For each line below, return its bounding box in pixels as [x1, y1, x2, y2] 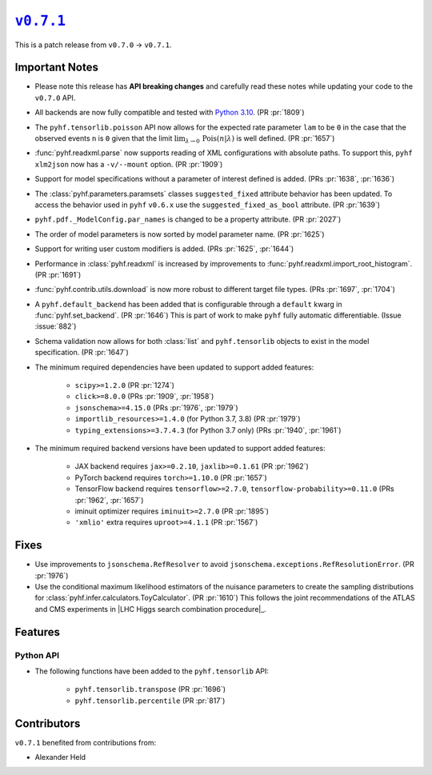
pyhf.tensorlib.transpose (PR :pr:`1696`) [74, 685, 226, 694]
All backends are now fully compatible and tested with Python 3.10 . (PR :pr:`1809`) [34, 108, 305, 118]
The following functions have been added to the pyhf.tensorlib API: [34, 666, 270, 676]
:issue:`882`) [34, 322, 77, 331]
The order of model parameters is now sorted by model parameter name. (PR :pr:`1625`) [34, 229, 325, 239]
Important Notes [14, 61, 99, 74]
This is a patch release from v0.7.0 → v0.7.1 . [14, 40, 172, 50]
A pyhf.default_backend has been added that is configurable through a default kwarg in [34, 299, 342, 309]
